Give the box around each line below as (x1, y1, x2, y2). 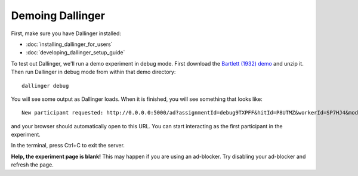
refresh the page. (11, 161, 54, 168)
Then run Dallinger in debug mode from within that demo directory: (11, 69, 176, 76)
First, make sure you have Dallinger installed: (11, 30, 122, 37)
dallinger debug (21, 82, 69, 89)
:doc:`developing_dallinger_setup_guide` (26, 49, 125, 56)
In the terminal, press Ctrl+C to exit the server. (11, 142, 125, 149)
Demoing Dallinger (11, 9, 106, 22)
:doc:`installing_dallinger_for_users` (26, 41, 113, 48)
